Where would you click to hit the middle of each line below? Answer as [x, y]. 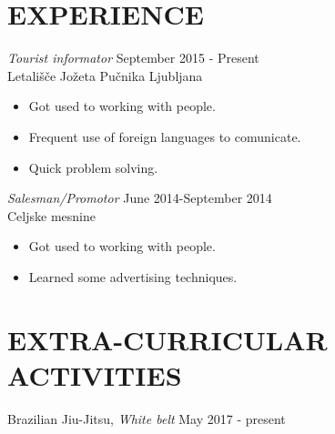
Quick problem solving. [93, 167]
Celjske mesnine [51, 215]
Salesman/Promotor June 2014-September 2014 [140, 198]
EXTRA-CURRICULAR [167, 339]
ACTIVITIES [95, 374]
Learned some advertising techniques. [133, 276]
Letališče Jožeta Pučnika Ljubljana [105, 75]
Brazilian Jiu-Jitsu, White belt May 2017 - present [147, 418]
